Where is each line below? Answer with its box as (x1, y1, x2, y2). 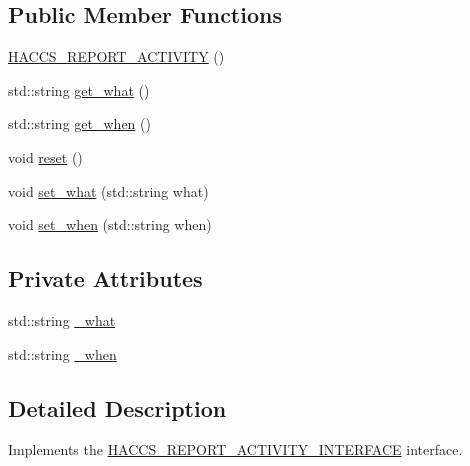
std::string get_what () (8, 79, 150, 100)
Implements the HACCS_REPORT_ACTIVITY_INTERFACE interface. (8, 439, 463, 460)
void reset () (8, 146, 83, 167)
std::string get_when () (8, 113, 151, 134)
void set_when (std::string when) (8, 214, 212, 235)
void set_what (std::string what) (8, 180, 209, 201)
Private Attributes (8, 263, 203, 294)
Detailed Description (8, 392, 227, 423)
